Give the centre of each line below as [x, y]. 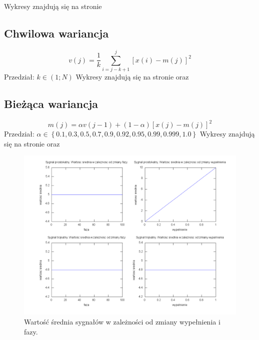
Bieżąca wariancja [51, 103]
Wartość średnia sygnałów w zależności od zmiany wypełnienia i [122, 321]
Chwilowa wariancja [56, 33]
